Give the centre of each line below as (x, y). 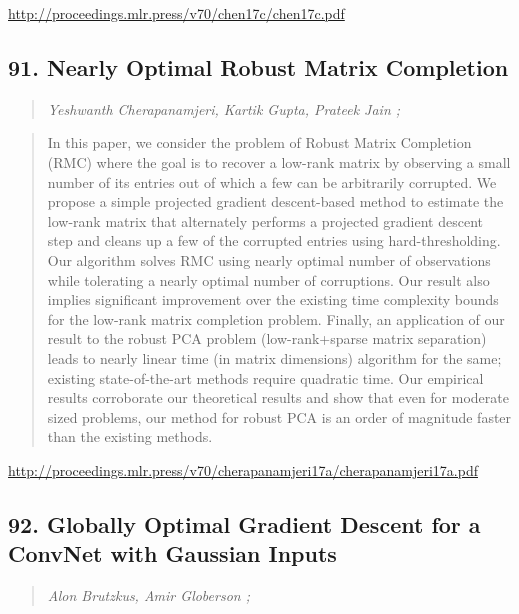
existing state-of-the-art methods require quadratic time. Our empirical (265, 377)
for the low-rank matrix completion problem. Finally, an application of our (276, 318)
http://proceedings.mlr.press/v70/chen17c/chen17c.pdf (176, 13)
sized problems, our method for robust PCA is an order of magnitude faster (279, 416)
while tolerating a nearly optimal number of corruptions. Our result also (268, 279)
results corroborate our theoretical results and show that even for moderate (278, 397)
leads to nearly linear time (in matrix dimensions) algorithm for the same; (274, 357)
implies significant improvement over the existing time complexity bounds (273, 299)
